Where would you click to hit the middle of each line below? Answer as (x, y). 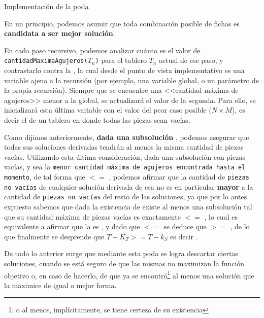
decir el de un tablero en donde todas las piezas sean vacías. (97, 120)
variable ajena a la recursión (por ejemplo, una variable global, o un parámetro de (132, 80)
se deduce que (185, 226)
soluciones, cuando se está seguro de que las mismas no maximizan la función (124, 263)
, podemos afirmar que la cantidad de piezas (179, 177)
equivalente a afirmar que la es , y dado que (72, 226)
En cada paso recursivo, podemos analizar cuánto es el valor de (102, 50)
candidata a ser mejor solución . (60, 33)
